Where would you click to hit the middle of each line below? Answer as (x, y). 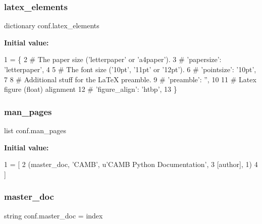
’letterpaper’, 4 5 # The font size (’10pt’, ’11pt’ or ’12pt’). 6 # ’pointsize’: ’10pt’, (130, 69)
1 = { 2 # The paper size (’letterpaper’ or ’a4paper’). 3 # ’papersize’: (113, 59)
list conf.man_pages (35, 130)
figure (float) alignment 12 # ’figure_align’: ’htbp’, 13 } (91, 89)
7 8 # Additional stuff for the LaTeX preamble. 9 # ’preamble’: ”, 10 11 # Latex (130, 79)
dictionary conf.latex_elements (52, 25)
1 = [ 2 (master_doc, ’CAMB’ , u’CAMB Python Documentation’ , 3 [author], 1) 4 (131, 164)
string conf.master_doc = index (54, 215)
